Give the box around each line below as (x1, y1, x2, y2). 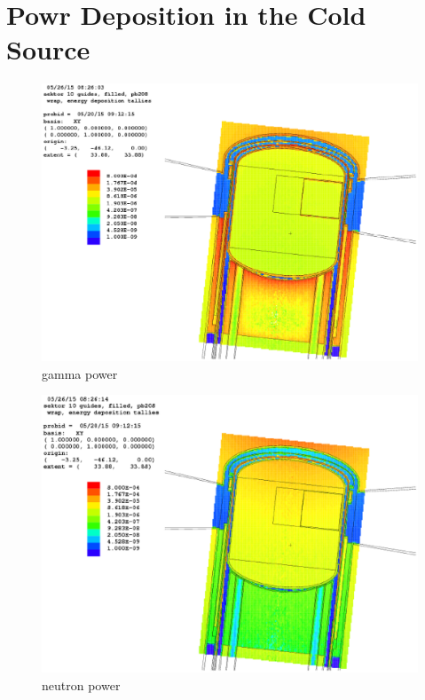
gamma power (42, 364, 118, 382)
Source (6, 31, 91, 67)
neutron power (42, 675, 121, 694)
